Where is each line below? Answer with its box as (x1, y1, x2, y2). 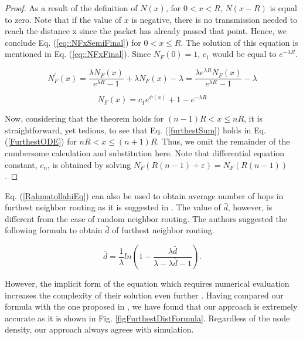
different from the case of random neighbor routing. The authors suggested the (5, 212, 287, 224)
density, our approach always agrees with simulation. (5, 323, 194, 335)
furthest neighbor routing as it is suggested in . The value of (5, 201, 221, 213)
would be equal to (212, 48, 277, 60)
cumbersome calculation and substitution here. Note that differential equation (5, 146, 285, 159)
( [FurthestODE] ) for (5, 135, 77, 147)
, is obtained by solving (47, 158, 131, 170)
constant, (5, 158, 38, 170)
